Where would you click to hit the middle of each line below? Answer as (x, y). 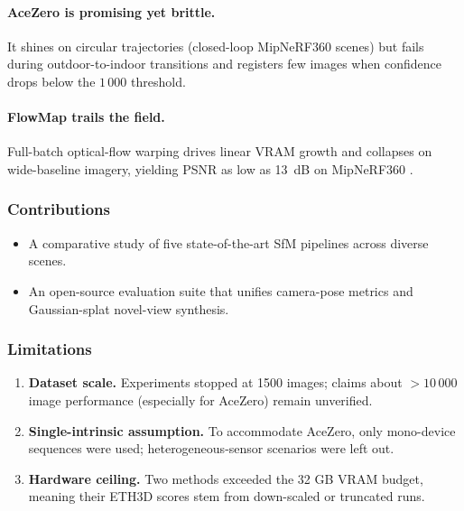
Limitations (50, 349)
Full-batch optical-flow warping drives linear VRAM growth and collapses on (220, 151)
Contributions (59, 209)
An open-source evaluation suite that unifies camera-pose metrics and (221, 290)
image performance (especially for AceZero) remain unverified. (200, 400)
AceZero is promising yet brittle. (111, 11)
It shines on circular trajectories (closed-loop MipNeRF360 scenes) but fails (216, 46)
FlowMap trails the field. (86, 117)
